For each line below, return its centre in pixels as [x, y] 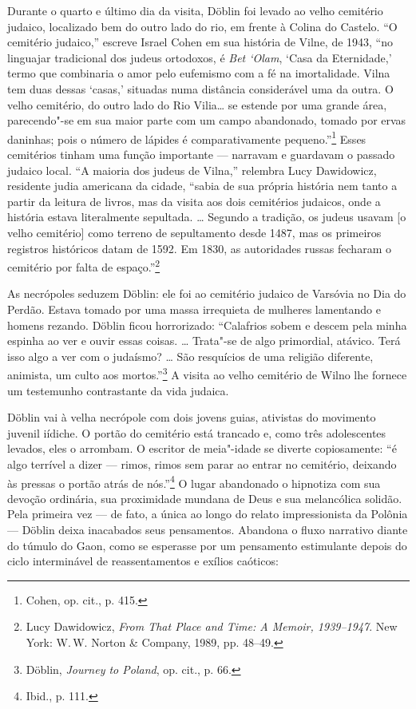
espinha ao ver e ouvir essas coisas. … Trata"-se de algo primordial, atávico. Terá [204, 341]
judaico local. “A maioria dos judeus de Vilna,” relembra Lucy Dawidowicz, [192, 170]
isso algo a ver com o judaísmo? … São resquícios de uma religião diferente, [190, 356]
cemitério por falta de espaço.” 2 [84, 265]
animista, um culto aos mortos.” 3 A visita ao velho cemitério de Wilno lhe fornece [207, 374]
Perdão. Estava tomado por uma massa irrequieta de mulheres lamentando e [194, 309]
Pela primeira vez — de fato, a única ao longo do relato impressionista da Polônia [208, 514]
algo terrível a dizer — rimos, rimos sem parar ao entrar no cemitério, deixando [202, 464]
